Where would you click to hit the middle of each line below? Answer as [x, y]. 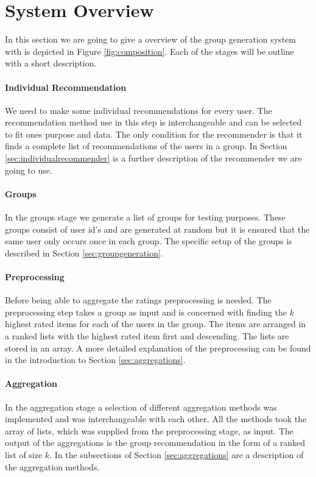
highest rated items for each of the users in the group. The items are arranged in [156, 324]
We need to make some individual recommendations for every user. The [139, 110]
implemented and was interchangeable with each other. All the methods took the [156, 419]
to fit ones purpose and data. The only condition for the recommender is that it [154, 134]
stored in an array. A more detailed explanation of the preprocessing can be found [158, 348]
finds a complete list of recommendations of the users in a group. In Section [146, 146]
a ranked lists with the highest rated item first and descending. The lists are [147, 336]
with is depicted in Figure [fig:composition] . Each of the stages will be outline [149, 51]
